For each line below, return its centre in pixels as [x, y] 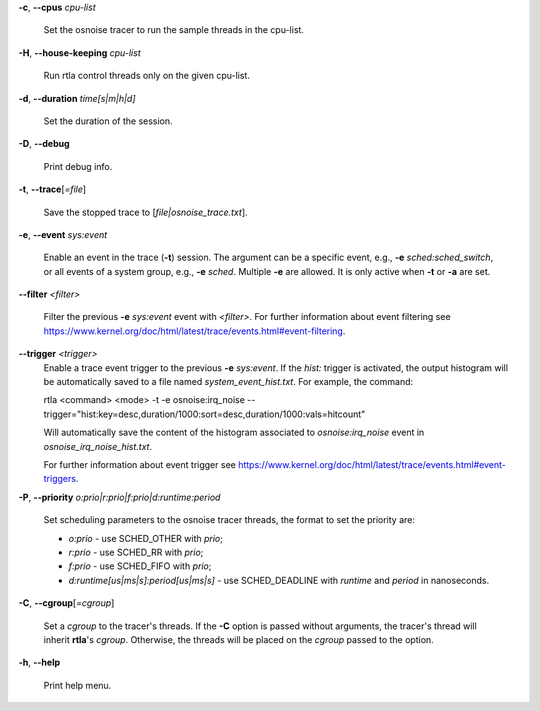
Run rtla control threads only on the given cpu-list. [146, 76]
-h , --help [39, 662]
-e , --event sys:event [63, 234]
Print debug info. [78, 166]
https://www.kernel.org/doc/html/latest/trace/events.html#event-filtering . [194, 331]
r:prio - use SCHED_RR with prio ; [136, 552]
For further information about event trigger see [140, 464]
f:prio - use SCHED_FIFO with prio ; [140, 566]
